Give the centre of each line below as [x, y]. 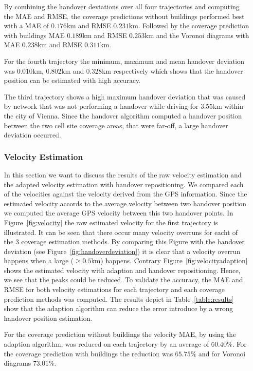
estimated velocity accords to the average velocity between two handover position [125, 203]
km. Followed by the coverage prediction [189, 26]
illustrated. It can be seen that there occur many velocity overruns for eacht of [121, 232]
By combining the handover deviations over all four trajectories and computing [122, 6]
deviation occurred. [33, 135]
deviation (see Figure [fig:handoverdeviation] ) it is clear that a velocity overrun [122, 251]
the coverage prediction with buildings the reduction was [89, 353]
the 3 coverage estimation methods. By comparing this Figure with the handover [124, 242]
